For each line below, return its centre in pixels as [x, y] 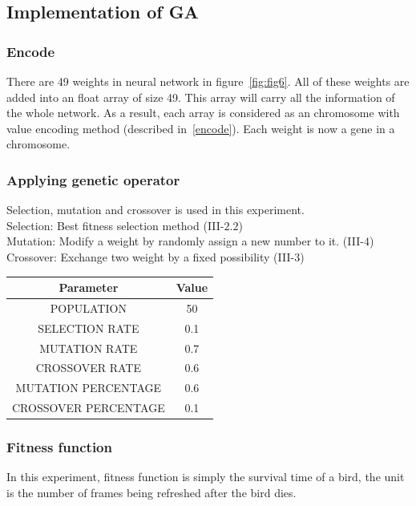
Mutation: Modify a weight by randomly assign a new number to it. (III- [185, 241]
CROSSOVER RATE [88, 368]
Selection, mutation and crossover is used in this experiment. [155, 210]
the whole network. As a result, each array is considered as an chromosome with [203, 113]
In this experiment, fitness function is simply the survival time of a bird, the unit [206, 477]
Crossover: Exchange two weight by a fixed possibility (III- [151, 256]
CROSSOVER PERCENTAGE [89, 408]
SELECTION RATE [89, 328]
